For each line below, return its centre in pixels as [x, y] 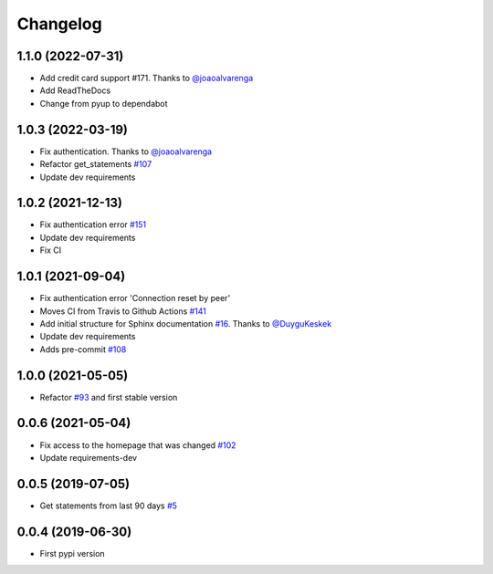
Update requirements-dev [88, 457]
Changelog [59, 24]
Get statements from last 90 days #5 [109, 506]
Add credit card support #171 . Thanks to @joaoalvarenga [147, 78]
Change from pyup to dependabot [104, 103]
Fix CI [51, 250]
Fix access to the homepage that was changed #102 [138, 445]
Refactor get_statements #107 [96, 164]
